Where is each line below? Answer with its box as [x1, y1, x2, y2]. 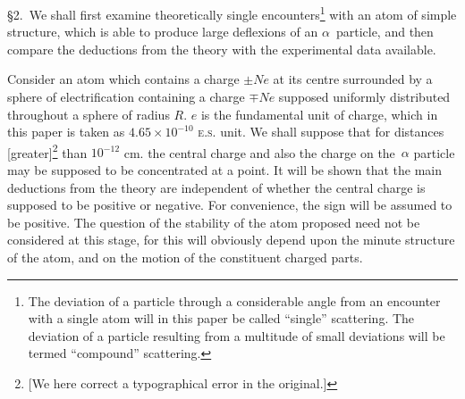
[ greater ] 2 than [7, 140, 88, 162]
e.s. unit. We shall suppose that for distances [198, 122, 444, 141]
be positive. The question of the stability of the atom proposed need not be [7, 212, 420, 231]
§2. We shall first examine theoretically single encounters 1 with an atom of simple [7, 3, 457, 23]
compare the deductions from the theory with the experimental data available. [7, 39, 436, 58]
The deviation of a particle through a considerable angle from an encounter [28, 291, 441, 310]
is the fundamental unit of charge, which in [200, 104, 438, 123]
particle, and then [335, 22, 434, 41]
